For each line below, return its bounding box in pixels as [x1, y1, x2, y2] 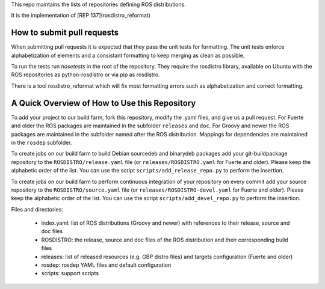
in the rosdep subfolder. [11, 139, 72, 146]
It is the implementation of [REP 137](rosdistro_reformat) [11, 12, 150, 19]
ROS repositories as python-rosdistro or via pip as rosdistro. [11, 71, 160, 78]
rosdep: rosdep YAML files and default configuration [41, 261, 172, 269]
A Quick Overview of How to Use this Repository [11, 98, 196, 108]
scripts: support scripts [41, 270, 99, 277]
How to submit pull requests [11, 28, 119, 38]
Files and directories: [11, 205, 63, 213]
